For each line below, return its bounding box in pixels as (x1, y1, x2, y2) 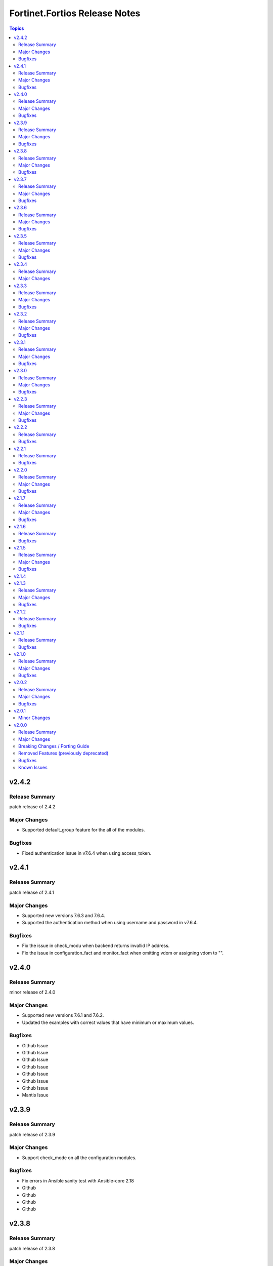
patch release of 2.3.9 (9, 1131, 56, 1137)
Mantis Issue (22, 1092, 49, 1098)
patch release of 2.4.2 (9, 804, 56, 810)
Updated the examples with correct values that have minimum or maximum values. (22, 1019, 194, 1025)
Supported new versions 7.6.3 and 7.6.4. (22, 912, 106, 919)
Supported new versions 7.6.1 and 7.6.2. (22, 1012, 104, 1018)
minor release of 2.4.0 (9, 989, 56, 995)
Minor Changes (18, 715, 51, 721)
